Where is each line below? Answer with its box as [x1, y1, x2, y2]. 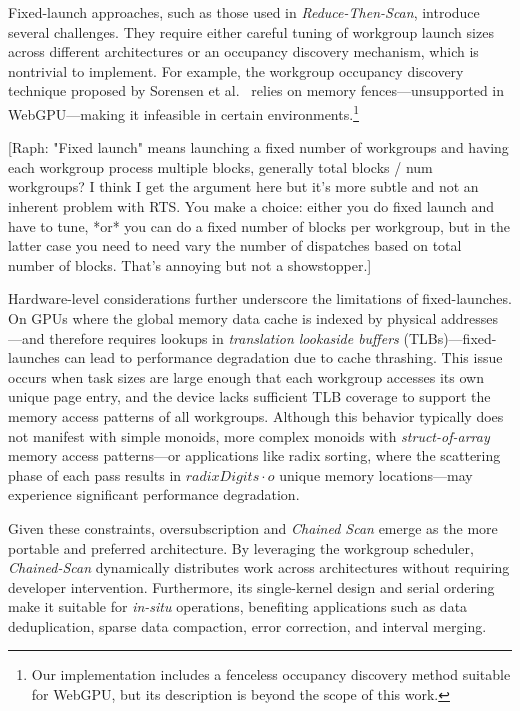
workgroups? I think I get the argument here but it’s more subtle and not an [8, 176, 479, 197]
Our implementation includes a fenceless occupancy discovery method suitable [31, 664, 511, 685]
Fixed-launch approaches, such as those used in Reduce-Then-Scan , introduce [8, 2, 480, 22]
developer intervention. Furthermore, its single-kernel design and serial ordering [8, 576, 495, 597]
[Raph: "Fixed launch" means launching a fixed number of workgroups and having [8, 137, 509, 158]
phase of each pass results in [8, 464, 182, 485]
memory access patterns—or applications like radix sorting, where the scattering [8, 445, 501, 466]
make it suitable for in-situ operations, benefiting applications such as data [8, 596, 468, 617]
